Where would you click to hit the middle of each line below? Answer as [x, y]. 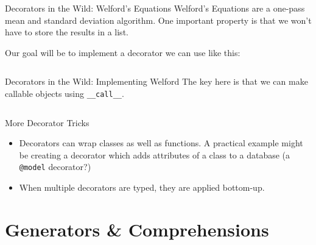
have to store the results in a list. [67, 32]
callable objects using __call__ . [65, 93]
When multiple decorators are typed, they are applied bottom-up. [142, 187]
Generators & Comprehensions [137, 229]
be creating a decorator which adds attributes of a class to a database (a [155, 154]
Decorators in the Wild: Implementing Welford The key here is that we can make [156, 81]
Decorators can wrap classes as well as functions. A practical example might [161, 143]
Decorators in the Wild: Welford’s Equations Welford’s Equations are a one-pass [155, 8]
